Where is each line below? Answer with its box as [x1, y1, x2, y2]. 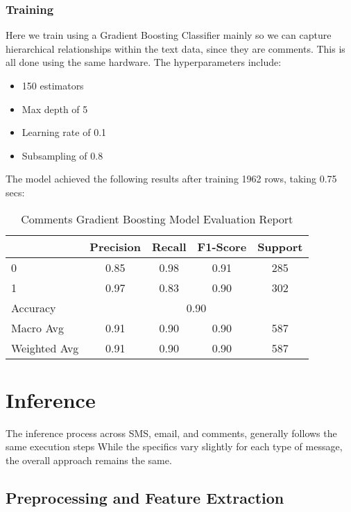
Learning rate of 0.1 [22, 125, 107, 139]
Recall [152, 238, 187, 255]
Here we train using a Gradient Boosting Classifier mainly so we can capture [6, 28, 332, 42]
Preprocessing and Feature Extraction [6, 486, 284, 508]
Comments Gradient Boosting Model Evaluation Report [21, 210, 293, 227]
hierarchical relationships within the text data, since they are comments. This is [6, 41, 345, 56]
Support [257, 238, 303, 255]
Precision [89, 238, 142, 255]
